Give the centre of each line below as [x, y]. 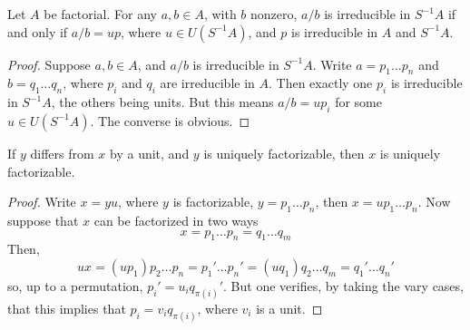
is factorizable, [213, 202]
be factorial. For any [100, 14]
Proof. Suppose [49, 64]
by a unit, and [150, 153]
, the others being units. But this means [162, 102]
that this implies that [67, 308]
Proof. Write [42, 202]
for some [358, 102]
